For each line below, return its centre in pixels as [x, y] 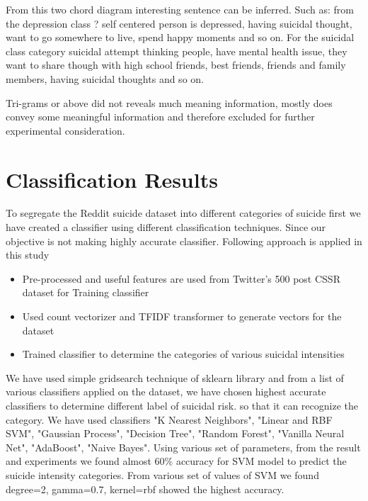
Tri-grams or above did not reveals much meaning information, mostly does [169, 102]
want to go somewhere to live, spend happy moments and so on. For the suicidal [180, 37]
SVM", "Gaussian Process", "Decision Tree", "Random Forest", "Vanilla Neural [175, 433]
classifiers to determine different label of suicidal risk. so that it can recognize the [182, 405]
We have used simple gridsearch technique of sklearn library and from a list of [175, 377]
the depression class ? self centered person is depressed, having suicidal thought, [179, 23]
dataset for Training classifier [86, 292]
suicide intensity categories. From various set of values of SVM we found [162, 474]
